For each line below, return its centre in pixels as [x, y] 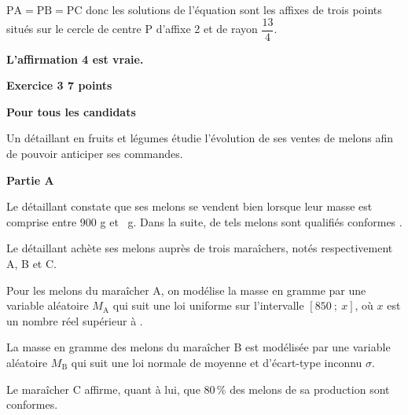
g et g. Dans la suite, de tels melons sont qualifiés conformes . [251, 221]
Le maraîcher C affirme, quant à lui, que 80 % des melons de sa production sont [198, 389]
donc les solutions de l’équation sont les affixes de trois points [234, 9]
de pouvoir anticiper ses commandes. [95, 154]
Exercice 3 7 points [59, 85]
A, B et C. [31, 263]
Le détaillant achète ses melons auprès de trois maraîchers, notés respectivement [200, 248]
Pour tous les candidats [71, 111]
